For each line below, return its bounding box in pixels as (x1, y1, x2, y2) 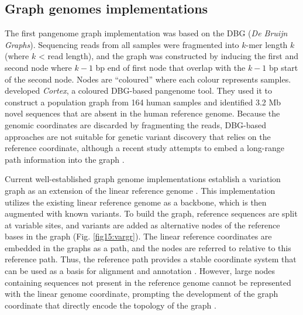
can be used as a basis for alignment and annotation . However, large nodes (5, 265, 276, 277)
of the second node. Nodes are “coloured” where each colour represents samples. (5, 73, 291, 85)
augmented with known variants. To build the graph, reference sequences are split (5, 207, 298, 220)
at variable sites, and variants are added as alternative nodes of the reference (5, 218, 280, 231)
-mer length (246, 38, 288, 50)
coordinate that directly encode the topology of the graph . (5, 299, 216, 311)
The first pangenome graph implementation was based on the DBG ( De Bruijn (5, 27, 288, 39)
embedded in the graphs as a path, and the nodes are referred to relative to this (5, 241, 291, 254)
